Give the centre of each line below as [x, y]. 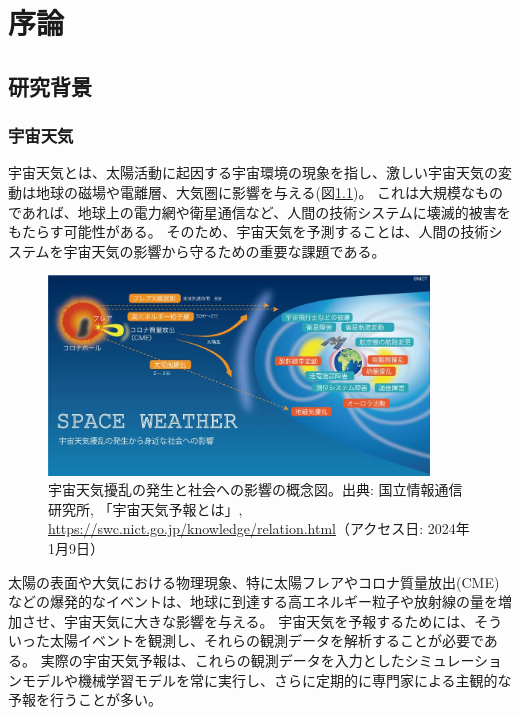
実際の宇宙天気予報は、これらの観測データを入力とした [222, 659]
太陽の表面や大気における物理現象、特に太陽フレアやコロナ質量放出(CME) [254, 581]
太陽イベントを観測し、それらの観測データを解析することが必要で [266, 640]
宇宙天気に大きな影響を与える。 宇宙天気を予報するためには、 [269, 620]
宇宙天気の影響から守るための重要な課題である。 [224, 250]
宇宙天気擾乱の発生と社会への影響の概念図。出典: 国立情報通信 [255, 489]
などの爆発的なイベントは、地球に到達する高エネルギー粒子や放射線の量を [253, 601]
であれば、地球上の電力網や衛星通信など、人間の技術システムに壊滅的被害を [259, 211]
